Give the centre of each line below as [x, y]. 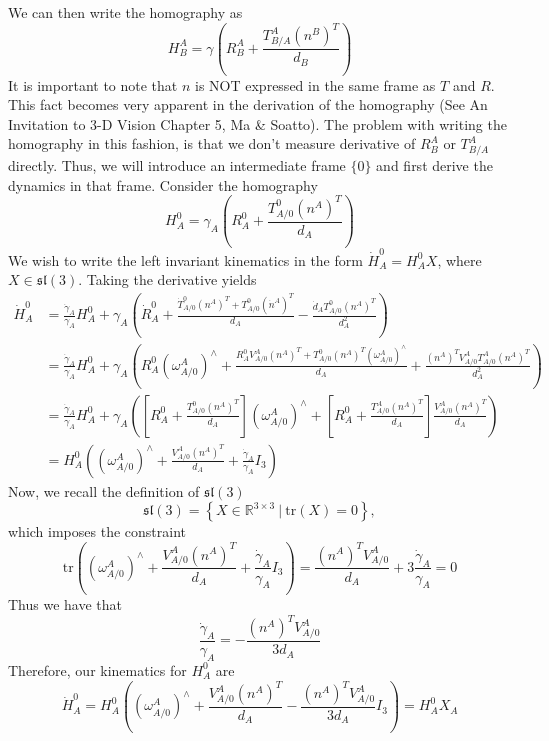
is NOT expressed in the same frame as [315, 84]
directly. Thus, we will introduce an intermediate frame [177, 165]
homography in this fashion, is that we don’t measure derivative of [212, 143]
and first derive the [434, 165]
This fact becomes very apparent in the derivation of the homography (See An [248, 104]
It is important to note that [93, 84]
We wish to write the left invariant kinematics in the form [185, 259]
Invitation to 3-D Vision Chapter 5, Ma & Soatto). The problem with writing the [257, 123]
